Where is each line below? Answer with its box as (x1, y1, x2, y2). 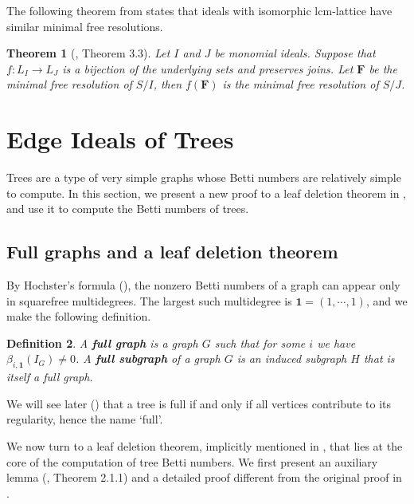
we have (317, 334, 356, 351)
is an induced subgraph (236, 350, 347, 367)
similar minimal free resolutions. (6, 18, 163, 34)
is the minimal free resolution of (222, 76, 379, 93)
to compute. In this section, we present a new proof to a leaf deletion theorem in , (6, 184, 406, 201)
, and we (365, 292, 408, 309)
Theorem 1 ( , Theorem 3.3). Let (6, 45, 170, 61)
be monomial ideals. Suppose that (214, 45, 376, 61)
